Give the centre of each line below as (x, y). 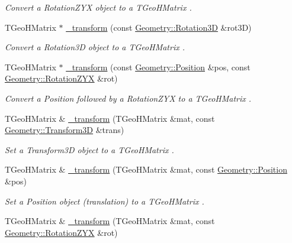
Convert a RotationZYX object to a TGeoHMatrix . (98, 7)
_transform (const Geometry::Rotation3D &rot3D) (159, 27)
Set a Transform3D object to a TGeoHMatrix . (89, 149)
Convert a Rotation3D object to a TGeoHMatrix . (95, 47)
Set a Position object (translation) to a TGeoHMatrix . (105, 201)
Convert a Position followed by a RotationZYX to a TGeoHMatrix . (128, 98)
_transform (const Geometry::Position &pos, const (158, 67)
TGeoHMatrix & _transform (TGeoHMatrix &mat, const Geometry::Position (146, 169)
